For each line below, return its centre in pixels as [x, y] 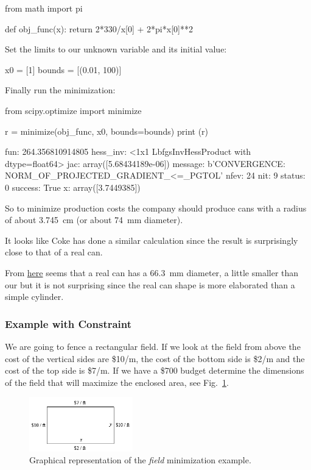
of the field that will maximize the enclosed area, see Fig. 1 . [117, 382]
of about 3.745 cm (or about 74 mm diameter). [94, 220]
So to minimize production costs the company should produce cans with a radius [156, 208]
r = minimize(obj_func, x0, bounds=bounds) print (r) [107, 131]
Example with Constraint [68, 323]
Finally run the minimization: [60, 90]
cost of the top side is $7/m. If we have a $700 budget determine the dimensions [155, 370]
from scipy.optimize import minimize [73, 110]
